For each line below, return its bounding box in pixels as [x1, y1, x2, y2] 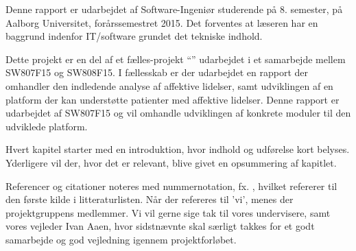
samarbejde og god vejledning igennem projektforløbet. [5, 232, 237, 246]
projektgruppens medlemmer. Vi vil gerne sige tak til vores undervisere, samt [5, 205, 331, 219]
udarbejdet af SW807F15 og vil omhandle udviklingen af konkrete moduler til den [5, 106, 351, 120]
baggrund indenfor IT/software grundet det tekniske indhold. [5, 29, 263, 43]
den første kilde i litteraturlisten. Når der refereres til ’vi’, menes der [5, 192, 294, 206]
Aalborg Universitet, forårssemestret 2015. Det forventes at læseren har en [5, 15, 318, 29]
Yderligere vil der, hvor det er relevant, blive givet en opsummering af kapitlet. [5, 155, 337, 169]
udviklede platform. [5, 119, 88, 133]
